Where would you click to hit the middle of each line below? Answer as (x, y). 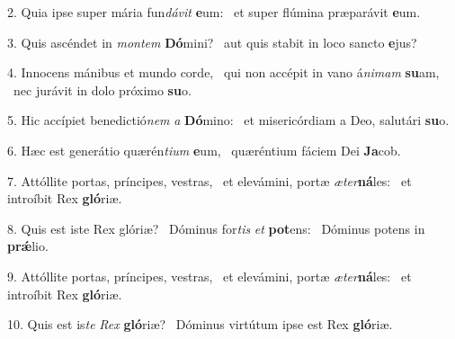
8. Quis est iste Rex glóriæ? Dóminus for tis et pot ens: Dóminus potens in (216, 228)
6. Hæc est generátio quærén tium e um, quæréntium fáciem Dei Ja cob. (204, 150)
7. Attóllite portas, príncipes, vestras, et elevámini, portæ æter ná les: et (210, 180)
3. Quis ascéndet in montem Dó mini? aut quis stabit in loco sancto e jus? (212, 42)
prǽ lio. (28, 246)
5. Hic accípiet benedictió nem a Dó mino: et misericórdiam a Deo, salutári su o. (228, 120)
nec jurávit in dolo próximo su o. (102, 89)
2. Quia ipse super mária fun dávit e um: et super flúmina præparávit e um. (214, 12)
